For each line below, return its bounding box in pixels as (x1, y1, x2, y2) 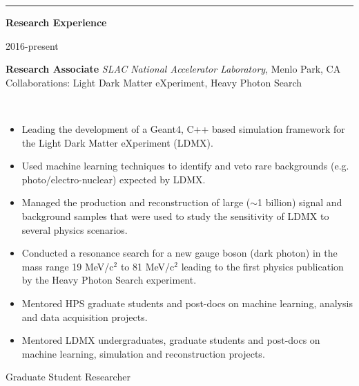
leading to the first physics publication (181, 259, 344, 273)
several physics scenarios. (21, 222, 128, 237)
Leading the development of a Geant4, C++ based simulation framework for (21, 121, 345, 136)
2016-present (6, 38, 59, 53)
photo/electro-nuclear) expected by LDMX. (21, 172, 206, 186)
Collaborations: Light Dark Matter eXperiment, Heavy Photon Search (6, 75, 302, 89)
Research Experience (6, 15, 107, 29)
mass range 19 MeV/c (21, 259, 114, 273)
